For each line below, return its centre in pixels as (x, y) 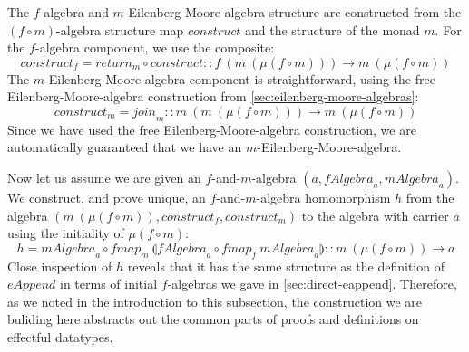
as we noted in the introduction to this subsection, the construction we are (215, 301)
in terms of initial (109, 284)
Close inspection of (60, 266)
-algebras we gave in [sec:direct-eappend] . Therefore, (312, 284)
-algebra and (74, 12)
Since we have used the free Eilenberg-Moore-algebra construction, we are (212, 129)
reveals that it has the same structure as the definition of (286, 266)
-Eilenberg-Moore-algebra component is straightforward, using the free (240, 78)
